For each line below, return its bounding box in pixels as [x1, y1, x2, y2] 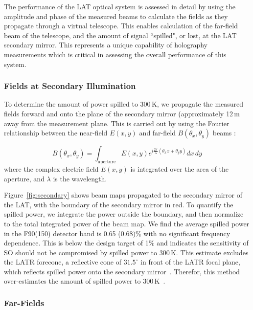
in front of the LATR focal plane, [140, 257, 240, 267]
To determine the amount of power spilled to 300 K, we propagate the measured [4, 99, 244, 109]
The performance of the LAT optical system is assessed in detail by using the [4, 1, 235, 11]
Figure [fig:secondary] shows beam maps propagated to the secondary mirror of [4, 190, 242, 200]
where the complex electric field [4, 163, 99, 174]
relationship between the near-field [4, 128, 108, 138]
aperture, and [4, 173, 45, 183]
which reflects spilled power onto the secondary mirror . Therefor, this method [4, 266, 240, 276]
